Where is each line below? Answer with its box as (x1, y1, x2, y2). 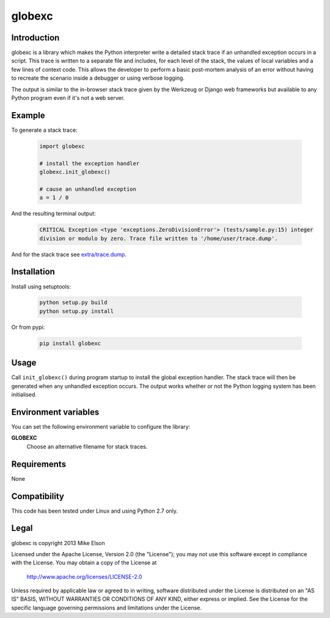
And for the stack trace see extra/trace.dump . (11, 251, 127, 258)
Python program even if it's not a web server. (11, 94, 125, 102)
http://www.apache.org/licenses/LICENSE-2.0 (26, 573, 142, 580)
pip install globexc (39, 340, 101, 347)
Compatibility (11, 491, 64, 502)
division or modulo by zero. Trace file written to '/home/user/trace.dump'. (39, 235, 278, 242)
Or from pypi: (11, 323, 45, 331)
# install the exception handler (39, 160, 140, 167)
